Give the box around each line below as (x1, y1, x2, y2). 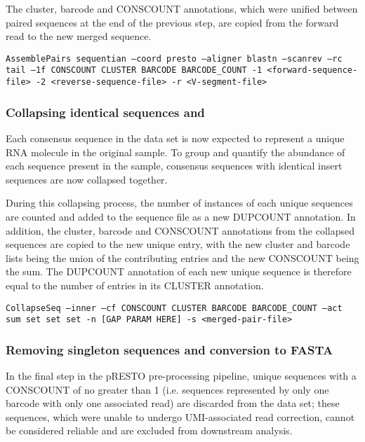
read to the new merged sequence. (6, 29, 152, 43)
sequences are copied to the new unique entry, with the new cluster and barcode (6, 237, 350, 251)
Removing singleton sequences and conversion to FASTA (6, 340, 333, 358)
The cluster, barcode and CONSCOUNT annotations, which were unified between (6, 1, 358, 15)
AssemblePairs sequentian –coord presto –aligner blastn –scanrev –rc (6, 53, 343, 64)
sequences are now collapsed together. (6, 172, 168, 186)
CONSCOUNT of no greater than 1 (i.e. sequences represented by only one (6, 382, 329, 396)
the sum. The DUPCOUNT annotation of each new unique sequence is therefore (6, 264, 352, 279)
